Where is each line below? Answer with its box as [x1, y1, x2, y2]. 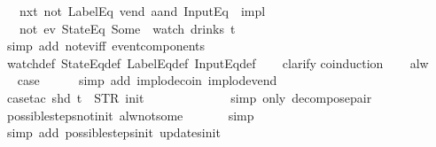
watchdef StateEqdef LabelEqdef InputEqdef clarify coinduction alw [6, 53, 429, 72]
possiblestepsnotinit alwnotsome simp [6, 105, 254, 124]
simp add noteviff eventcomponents [6, 36, 205, 55]
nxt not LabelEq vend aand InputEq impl [19, 2, 266, 19]
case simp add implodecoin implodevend [17, 71, 277, 89]
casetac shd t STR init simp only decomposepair [6, 88, 372, 106]
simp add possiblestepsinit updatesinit [6, 123, 221, 142]
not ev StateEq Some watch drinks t [19, 19, 236, 37]
